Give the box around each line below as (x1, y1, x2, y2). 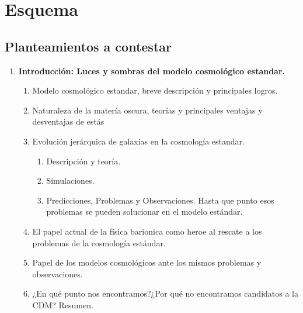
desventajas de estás (32, 115, 105, 128)
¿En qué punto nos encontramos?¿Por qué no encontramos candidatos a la (32, 287, 299, 300)
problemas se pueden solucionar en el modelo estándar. (46, 205, 243, 218)
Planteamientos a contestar (5, 37, 172, 55)
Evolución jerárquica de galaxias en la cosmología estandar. (32, 135, 245, 147)
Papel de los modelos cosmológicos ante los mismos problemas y (32, 256, 262, 269)
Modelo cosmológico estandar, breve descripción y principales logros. (32, 84, 278, 97)
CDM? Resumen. (32, 298, 93, 311)
